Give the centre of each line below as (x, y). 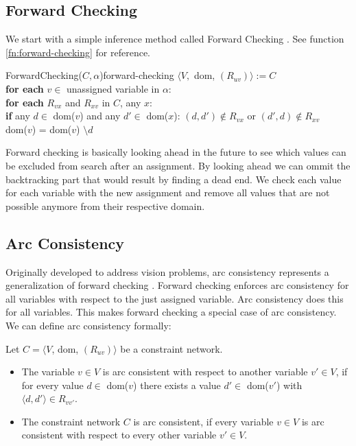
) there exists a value (177, 385)
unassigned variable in (113, 88)
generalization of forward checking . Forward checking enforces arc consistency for (177, 285)
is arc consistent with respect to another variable (205, 372)
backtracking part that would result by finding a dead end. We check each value (174, 179)
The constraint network (71, 421)
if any (18, 116)
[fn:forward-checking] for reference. (78, 52)
